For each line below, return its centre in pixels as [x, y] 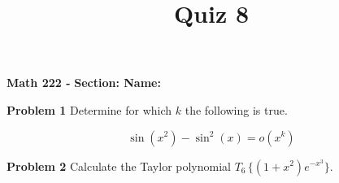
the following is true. [236, 109]
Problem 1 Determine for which [89, 109]
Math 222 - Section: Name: [84, 83]
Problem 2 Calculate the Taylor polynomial [119, 166]
